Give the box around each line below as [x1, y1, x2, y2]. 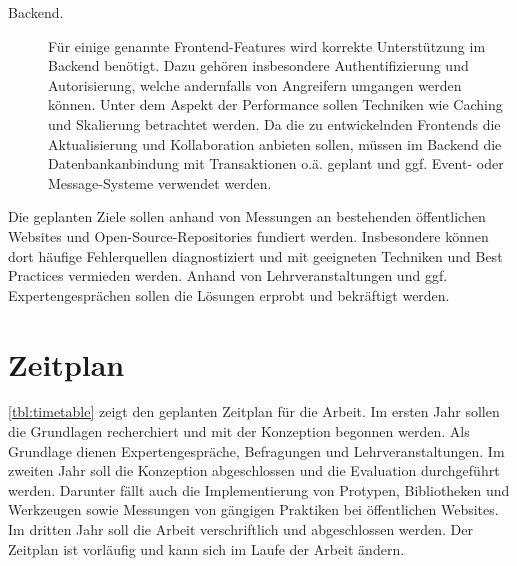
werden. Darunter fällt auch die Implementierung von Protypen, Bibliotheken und [8, 479, 510, 500]
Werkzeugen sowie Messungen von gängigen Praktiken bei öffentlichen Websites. [8, 499, 499, 520]
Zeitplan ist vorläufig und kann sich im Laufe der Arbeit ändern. [8, 538, 405, 559]
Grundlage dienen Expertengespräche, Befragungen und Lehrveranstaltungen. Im [8, 440, 505, 461]
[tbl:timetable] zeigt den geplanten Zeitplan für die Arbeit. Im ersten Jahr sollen [8, 401, 500, 422]
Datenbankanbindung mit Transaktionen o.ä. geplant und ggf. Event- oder [48, 153, 504, 174]
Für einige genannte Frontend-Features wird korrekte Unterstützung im [48, 35, 486, 56]
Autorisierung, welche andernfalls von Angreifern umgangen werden [48, 74, 462, 95]
